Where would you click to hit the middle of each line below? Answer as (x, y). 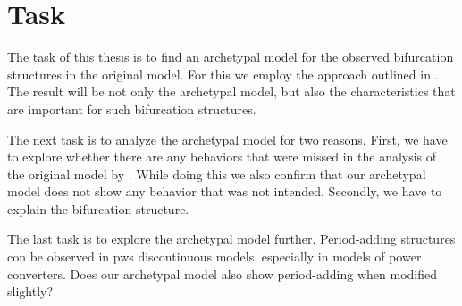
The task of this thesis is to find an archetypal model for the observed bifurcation (231, 57)
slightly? (30, 291)
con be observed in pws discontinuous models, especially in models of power (214, 256)
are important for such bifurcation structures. (132, 108)
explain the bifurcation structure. (98, 208)
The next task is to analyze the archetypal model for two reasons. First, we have (227, 139)
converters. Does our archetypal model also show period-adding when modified (222, 273)
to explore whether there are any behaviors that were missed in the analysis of (222, 157)
